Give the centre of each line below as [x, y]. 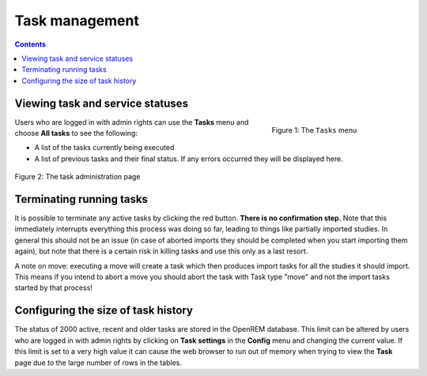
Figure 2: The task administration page [77, 177]
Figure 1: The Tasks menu [314, 130]
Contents [30, 44]
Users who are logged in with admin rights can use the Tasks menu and [132, 122]
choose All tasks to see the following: [76, 133]
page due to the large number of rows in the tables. [98, 363]
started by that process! [53, 288]
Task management [77, 21]
